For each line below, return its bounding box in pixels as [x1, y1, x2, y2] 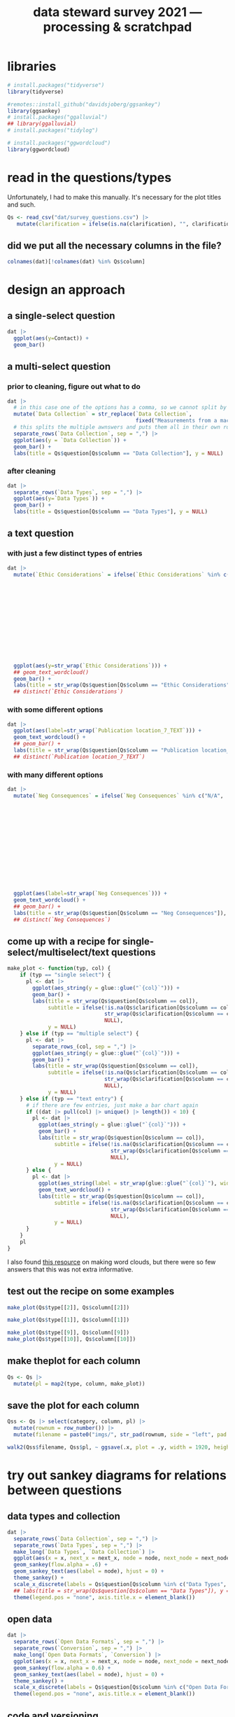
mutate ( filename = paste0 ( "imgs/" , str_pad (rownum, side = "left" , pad [13, 1431, 227, 1438]
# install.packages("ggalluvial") [7, 113, 108, 121]
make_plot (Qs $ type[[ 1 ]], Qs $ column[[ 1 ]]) [7, 1316, 130, 1324]
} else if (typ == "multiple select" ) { [20, 1030, 139, 1037]
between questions [7, 1482, 122, 1498]
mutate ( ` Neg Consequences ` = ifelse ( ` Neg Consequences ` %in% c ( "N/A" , [13, 792, 224, 799]
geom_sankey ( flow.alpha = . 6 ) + [13, 1561, 108, 1568]
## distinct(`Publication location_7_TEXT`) [13, 753, 145, 760]
